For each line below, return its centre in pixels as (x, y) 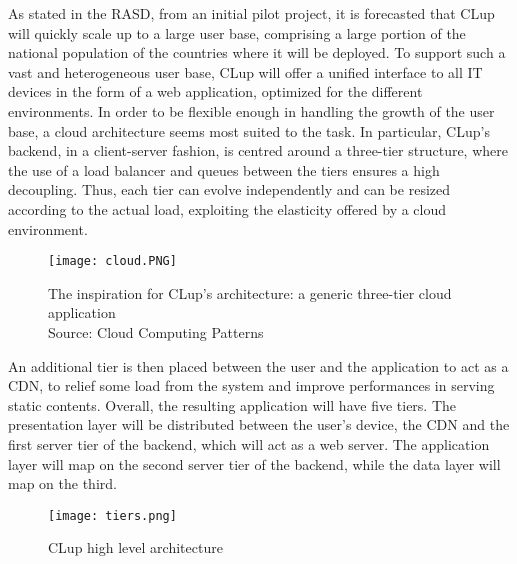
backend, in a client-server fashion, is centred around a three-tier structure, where (258, 150)
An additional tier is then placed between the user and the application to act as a (258, 365)
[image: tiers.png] (112, 515)
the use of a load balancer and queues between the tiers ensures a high (224, 169)
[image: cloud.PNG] (112, 261)
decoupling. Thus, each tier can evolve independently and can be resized (229, 189)
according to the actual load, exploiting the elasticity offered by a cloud (227, 208)
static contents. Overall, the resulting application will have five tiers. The (232, 404)
